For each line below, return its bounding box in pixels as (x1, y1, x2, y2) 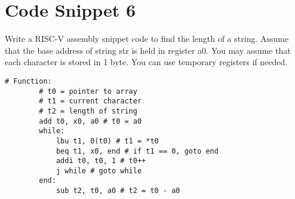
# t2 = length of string (39, 106, 137, 115)
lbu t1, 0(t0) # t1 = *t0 (56, 136, 159, 145)
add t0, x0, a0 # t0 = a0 (39, 117, 142, 125)
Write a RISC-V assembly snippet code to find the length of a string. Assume (5, 32, 289, 45)
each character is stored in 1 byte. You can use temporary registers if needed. (5, 56, 288, 68)
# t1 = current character (39, 97, 142, 106)
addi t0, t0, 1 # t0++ (56, 157, 146, 166)
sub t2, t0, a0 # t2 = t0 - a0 (56, 186, 180, 195)
